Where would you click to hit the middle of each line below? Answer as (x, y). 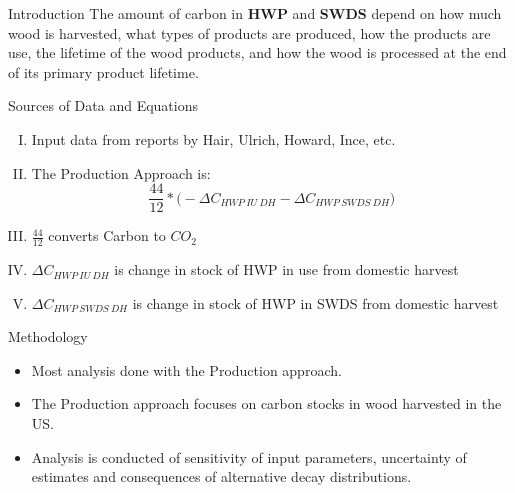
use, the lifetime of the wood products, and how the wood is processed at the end (257, 52)
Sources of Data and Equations (103, 105)
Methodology (48, 336)
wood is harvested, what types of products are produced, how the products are (249, 32)
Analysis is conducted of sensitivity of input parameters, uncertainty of (249, 456)
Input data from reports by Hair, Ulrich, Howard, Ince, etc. (213, 138)
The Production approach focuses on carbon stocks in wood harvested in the (266, 403)
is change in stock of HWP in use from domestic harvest (286, 269)
